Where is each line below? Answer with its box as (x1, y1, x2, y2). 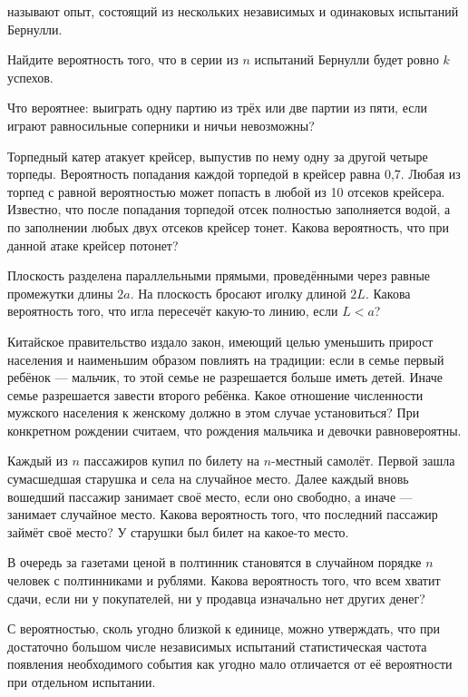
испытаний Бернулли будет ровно (254, 50, 439, 69)
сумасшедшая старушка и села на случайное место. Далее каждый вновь (7, 469, 409, 488)
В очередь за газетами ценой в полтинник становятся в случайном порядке (7, 553, 422, 572)
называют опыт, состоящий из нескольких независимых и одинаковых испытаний (7, 2, 459, 20)
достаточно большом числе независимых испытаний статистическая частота (7, 636, 427, 655)
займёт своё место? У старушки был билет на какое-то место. (7, 522, 349, 541)
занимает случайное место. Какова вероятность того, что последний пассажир (7, 505, 438, 524)
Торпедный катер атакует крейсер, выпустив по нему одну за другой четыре (7, 146, 428, 165)
